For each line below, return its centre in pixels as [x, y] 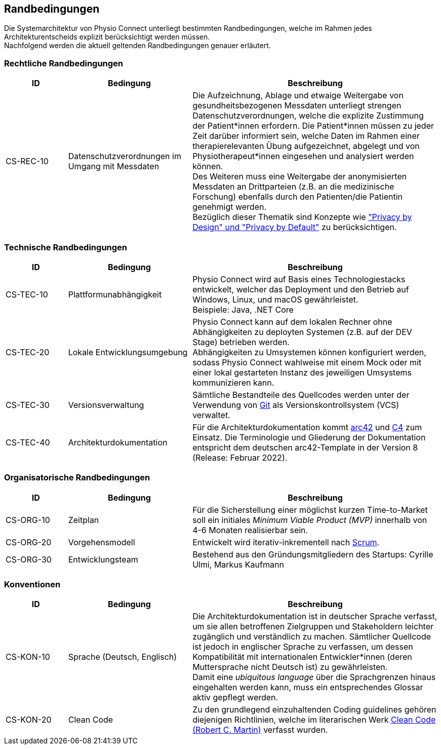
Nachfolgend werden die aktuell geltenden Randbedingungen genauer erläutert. [137, 46]
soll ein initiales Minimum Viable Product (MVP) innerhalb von [310, 520]
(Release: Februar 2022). [240, 457]
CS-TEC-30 [28, 405]
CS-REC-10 [27, 161]
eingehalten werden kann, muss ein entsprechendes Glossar [308, 687]
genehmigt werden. [230, 207]
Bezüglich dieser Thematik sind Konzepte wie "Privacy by [302, 217]
